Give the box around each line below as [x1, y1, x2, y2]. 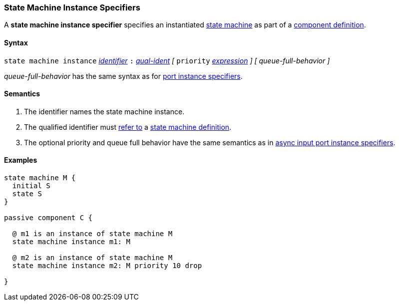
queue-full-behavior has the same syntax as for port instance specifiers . [4, 71, 243, 80]
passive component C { [4, 214, 93, 222]
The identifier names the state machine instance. [24, 107, 185, 116]
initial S [12, 182, 50, 190]
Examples [4, 156, 37, 165]
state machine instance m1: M [12, 238, 130, 246]
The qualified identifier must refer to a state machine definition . [24, 122, 232, 131]
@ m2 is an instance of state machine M [12, 254, 173, 262]
